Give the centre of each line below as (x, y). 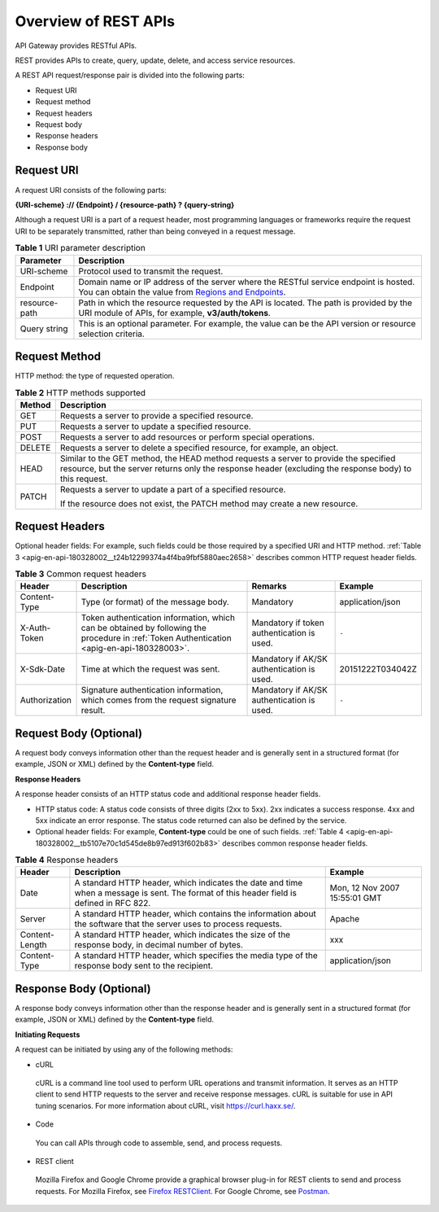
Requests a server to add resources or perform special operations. (187, 437)
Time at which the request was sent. (150, 669)
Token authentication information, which (158, 618)
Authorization (46, 700)
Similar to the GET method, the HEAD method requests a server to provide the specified (228, 458)
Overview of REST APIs (95, 21)
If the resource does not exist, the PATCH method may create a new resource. (209, 503)
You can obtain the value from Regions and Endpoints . (182, 291)
